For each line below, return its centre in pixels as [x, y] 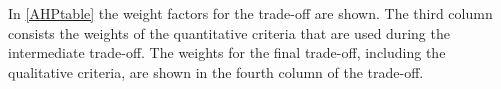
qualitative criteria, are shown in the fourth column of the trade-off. [216, 71]
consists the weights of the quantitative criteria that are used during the [229, 32]
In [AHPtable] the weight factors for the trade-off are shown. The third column [250, 13]
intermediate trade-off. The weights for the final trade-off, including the [227, 52]
